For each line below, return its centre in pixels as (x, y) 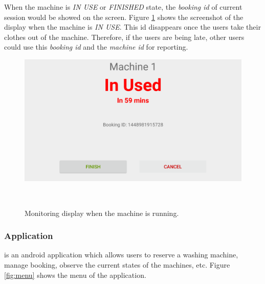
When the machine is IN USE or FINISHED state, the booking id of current (123, 7)
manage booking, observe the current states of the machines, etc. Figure (117, 265)
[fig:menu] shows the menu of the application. (75, 275)
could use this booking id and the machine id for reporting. (96, 47)
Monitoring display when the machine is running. (102, 213)
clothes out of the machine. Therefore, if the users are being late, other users (124, 37)
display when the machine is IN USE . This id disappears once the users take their (132, 27)
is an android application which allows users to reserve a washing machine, (121, 255)
